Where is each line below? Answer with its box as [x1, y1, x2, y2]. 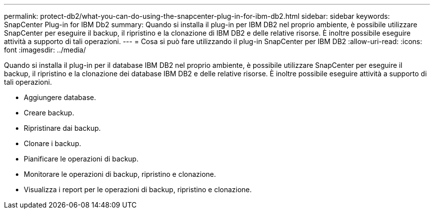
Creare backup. [24, 108, 74, 117]
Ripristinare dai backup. [24, 124, 101, 132]
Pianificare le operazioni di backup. [24, 155, 139, 163]
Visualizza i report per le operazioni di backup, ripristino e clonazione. [24, 185, 252, 194]
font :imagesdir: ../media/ [4, 46, 86, 54]
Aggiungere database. [24, 93, 96, 102]
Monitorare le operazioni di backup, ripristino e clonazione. [24, 170, 216, 178]
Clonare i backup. [24, 139, 81, 148]
